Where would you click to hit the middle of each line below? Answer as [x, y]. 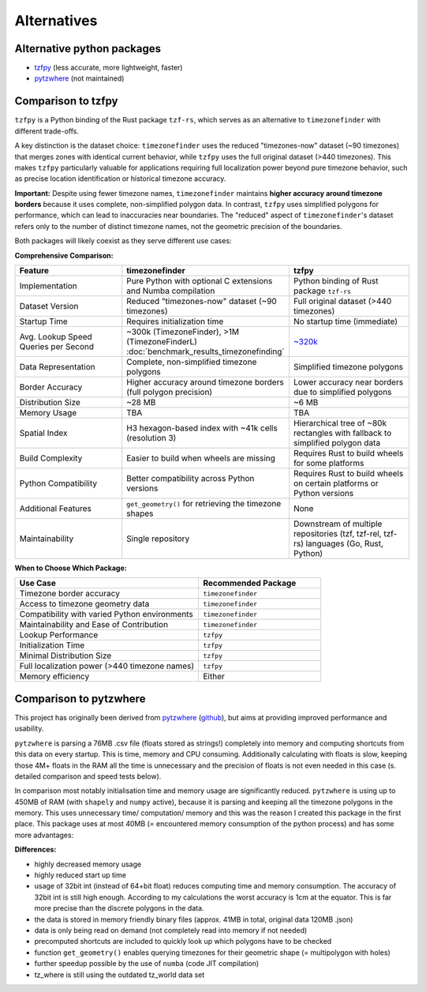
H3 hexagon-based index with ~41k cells [202, 428]
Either [213, 677]
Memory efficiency [54, 677]
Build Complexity [51, 458]
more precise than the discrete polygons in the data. [119, 908]
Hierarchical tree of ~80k [340, 423]
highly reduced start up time [80, 875]
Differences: [35, 850]
